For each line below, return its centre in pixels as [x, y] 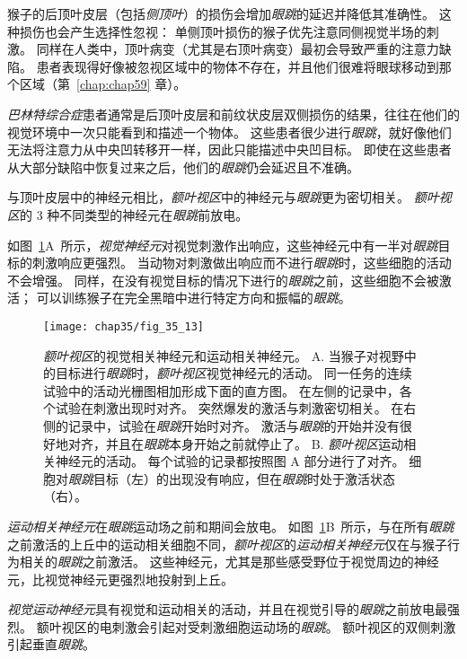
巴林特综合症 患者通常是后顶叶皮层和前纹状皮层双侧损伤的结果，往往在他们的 [233, 114]
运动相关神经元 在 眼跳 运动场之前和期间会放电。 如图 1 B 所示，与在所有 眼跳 [231, 526]
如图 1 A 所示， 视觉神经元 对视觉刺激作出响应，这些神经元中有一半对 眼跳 [223, 245]
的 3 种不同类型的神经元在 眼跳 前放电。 [134, 214]
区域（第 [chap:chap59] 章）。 [103, 84]
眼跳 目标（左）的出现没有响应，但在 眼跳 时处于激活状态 [232, 478]
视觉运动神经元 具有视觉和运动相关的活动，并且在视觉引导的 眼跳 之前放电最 [227, 609]
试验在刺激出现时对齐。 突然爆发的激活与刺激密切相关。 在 [229, 408]
